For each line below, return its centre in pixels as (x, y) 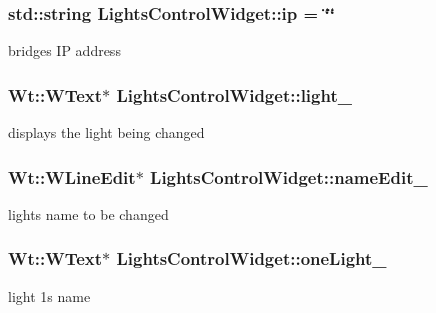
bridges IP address (64, 50)
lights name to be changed (88, 213)
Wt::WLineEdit (72, 176)
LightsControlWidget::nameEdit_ (289, 176)
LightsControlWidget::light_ (234, 94)
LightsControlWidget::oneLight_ (251, 258)
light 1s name (49, 295)
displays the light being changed (106, 132)
